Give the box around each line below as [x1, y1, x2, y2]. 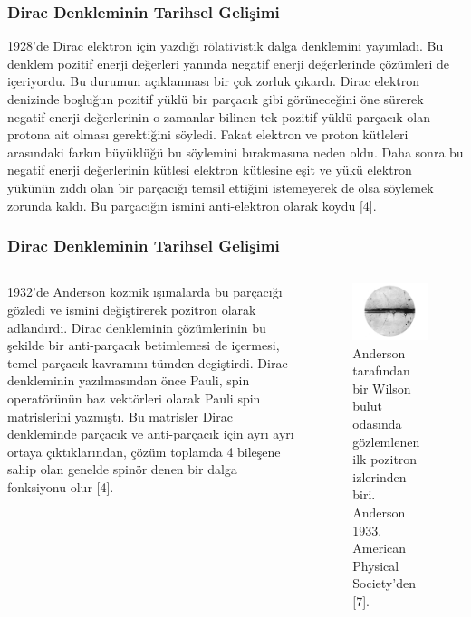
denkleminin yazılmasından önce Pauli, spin [7, 371, 250, 390]
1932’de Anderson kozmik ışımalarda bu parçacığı [7, 282, 283, 301]
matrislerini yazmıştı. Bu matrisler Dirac [7, 406, 233, 425]
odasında [352, 414, 402, 432]
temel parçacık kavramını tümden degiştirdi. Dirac [7, 353, 288, 372]
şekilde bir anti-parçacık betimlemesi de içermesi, [7, 336, 280, 355]
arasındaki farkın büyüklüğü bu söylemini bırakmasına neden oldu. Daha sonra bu [7, 142, 464, 161]
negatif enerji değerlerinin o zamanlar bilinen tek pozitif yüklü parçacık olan [7, 107, 430, 126]
